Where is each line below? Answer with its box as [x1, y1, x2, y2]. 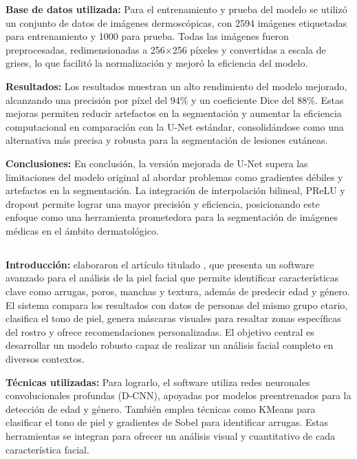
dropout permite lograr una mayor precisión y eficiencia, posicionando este [6, 196, 320, 211]
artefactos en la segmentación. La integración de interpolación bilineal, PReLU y [6, 183, 345, 198]
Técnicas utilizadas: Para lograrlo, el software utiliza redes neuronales [6, 374, 310, 389]
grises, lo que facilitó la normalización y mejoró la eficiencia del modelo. [6, 56, 308, 70]
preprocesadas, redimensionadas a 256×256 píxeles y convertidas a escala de [6, 42, 326, 56]
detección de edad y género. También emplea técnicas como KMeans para [6, 401, 316, 416]
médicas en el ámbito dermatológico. [6, 223, 159, 237]
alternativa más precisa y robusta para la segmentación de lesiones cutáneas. [6, 133, 328, 147]
